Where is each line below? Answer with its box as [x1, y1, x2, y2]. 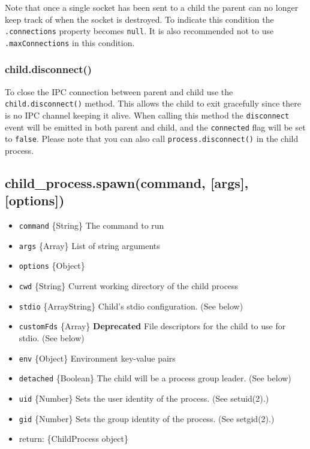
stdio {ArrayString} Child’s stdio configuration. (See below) [19, 299, 243, 312]
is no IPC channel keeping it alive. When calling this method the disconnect [5, 108, 290, 121]
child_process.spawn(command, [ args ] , [5, 173, 249, 192]
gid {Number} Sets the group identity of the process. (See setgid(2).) [19, 412, 275, 424]
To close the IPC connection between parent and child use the [5, 85, 233, 98]
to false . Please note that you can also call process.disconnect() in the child [5, 132, 299, 145]
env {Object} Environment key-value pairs [19, 351, 176, 364]
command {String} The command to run [19, 219, 164, 232]
